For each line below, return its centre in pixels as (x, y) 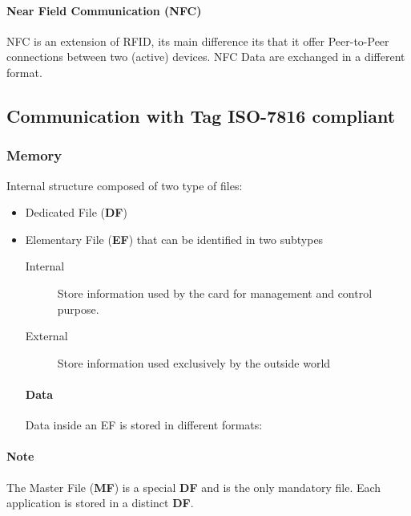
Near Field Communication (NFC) (104, 10)
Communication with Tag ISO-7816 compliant (201, 115)
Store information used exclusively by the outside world (194, 362)
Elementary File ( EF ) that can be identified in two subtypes (174, 239)
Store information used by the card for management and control (215, 293)
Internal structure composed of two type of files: (125, 185)
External (46, 336)
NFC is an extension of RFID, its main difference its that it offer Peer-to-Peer (198, 41)
